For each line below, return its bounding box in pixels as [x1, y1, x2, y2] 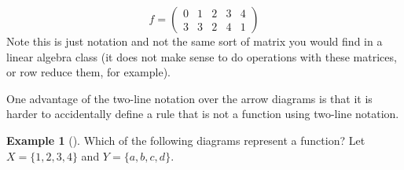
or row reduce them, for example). [6, 64, 171, 80]
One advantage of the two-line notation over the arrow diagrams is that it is [6, 90, 373, 106]
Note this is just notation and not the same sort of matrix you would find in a [6, 33, 383, 49]
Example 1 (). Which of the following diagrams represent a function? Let [6, 131, 365, 148]
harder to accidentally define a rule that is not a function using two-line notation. [6, 105, 399, 122]
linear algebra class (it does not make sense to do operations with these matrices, [6, 48, 397, 65]
